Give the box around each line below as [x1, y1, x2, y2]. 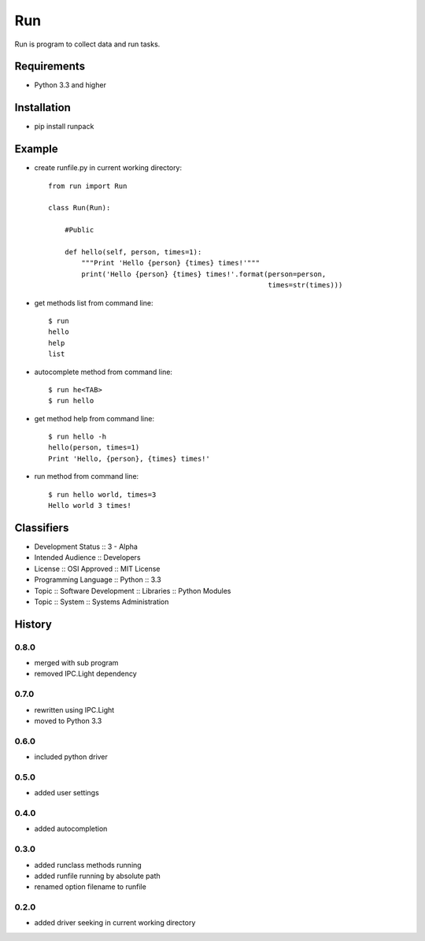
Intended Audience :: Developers [34, 553, 141, 562]
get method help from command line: [34, 413, 155, 423]
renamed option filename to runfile [34, 882, 147, 891]
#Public [64, 225, 94, 235]
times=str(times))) [268, 280, 343, 290]
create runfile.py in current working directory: [34, 163, 183, 172]
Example [14, 143, 58, 156]
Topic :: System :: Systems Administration [34, 597, 169, 606]
